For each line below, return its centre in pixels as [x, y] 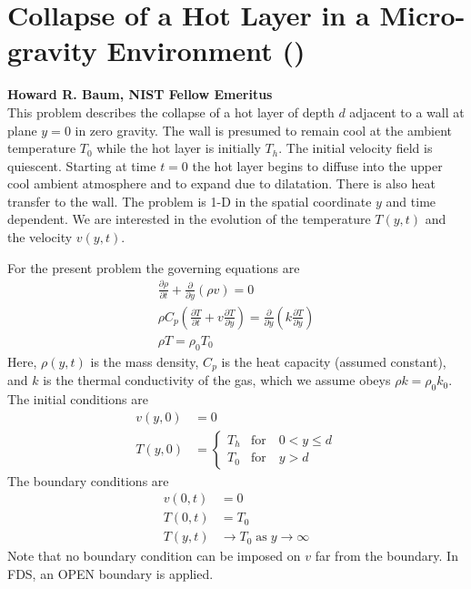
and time [411, 201]
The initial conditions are [78, 399]
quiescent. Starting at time [82, 165]
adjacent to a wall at [407, 112]
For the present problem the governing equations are [154, 267]
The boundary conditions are [88, 480]
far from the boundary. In [386, 556]
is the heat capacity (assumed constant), [334, 361]
